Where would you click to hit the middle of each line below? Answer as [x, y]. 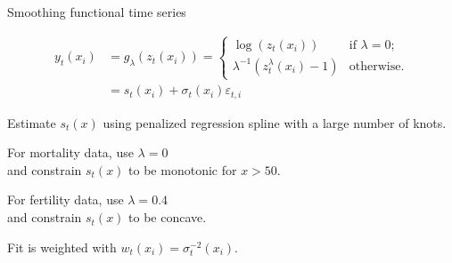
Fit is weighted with [62, 247]
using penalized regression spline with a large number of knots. [275, 122]
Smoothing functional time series [97, 12]
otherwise [375, 66]
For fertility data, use [66, 199]
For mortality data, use [70, 152]
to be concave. [168, 217]
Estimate [32, 122]
